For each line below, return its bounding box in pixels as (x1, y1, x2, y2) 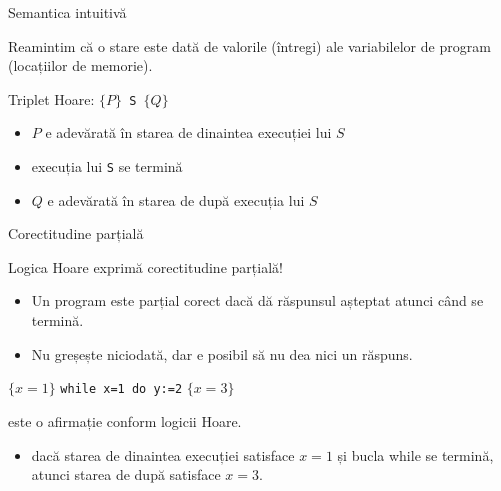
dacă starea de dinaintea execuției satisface (31, 444, 295, 465)
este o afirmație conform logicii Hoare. (8, 410, 242, 431)
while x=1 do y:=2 (60, 382, 183, 397)
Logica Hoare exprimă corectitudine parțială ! (8, 256, 283, 277)
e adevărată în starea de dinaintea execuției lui (45, 122, 332, 143)
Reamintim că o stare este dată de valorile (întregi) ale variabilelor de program (8, 35, 491, 56)
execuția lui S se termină (31, 156, 183, 177)
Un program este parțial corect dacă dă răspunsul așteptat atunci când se (31, 290, 484, 311)
